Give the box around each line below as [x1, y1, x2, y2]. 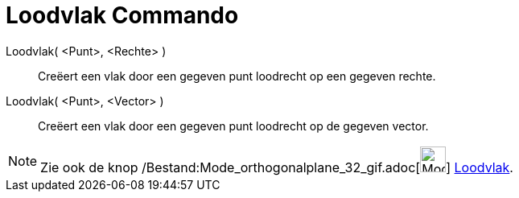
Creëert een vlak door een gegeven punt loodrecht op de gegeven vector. [38, 118, 429, 133]
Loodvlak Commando [6, 2, 239, 29]
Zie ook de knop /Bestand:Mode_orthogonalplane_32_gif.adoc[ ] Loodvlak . [40, 159, 513, 175]
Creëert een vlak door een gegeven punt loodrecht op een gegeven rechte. [38, 68, 436, 83]
